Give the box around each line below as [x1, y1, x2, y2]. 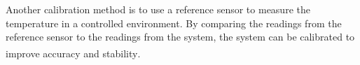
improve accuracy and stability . [6, 45, 141, 60]
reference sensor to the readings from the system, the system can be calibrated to [6, 29, 355, 44]
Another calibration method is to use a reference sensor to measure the [6, 2, 310, 16]
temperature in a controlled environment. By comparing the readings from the [6, 15, 342, 30]
